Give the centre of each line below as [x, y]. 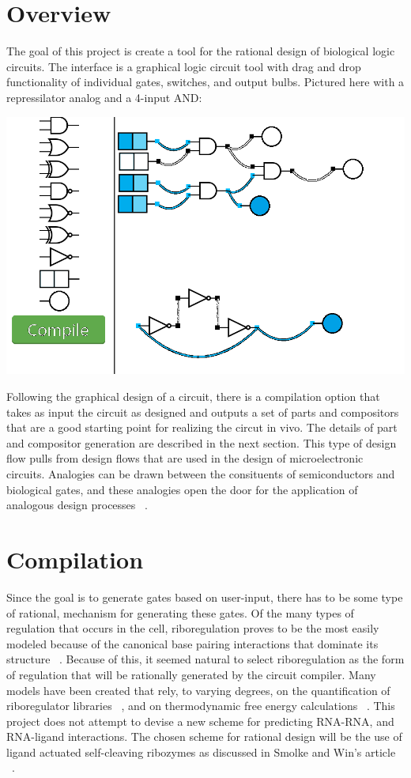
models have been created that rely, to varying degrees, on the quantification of [198, 690]
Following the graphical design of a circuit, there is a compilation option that [193, 397]
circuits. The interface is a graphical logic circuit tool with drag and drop [184, 66]
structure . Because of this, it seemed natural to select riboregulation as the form [205, 659]
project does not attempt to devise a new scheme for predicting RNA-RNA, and [200, 721]
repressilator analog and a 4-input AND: [104, 97]
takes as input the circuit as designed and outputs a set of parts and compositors [203, 412]
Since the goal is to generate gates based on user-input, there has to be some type [205, 597]
